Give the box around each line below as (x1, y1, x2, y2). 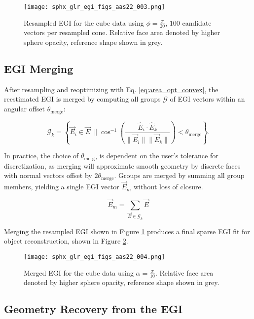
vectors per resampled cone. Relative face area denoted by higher (24, 27, 220, 37)
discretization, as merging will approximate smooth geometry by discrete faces (4, 160, 241, 171)
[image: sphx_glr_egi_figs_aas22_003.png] (24, 3, 165, 10)
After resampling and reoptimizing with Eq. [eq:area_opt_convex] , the (4, 84, 218, 94)
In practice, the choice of (4, 150, 79, 161)
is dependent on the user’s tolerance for (99, 150, 218, 161)
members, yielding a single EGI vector (4, 181, 119, 192)
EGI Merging (4, 61, 73, 76)
